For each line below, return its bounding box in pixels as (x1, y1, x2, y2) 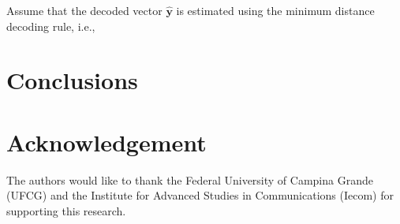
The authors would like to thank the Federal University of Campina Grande (6, 171, 373, 188)
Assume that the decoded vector (6, 2, 163, 18)
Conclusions (6, 64, 138, 96)
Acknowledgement (6, 125, 207, 158)
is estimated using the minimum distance (176, 2, 375, 18)
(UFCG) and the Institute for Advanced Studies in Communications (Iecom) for (6, 187, 394, 203)
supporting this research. (6, 202, 126, 218)
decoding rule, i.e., (6, 17, 95, 34)
